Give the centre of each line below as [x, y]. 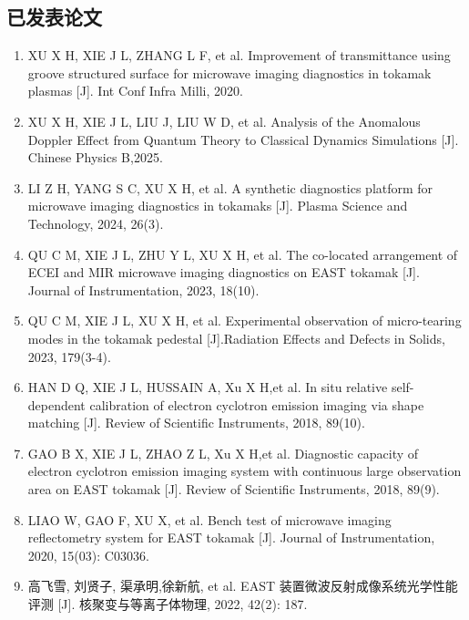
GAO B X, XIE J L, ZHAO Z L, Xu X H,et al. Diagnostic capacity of [223, 453]
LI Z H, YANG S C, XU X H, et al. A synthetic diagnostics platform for [230, 187]
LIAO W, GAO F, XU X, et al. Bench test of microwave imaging [209, 519]
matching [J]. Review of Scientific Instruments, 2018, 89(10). [196, 423]
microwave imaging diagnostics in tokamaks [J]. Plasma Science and [218, 206]
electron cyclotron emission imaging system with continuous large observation [245, 471]
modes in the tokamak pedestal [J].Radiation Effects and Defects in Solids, [236, 338]
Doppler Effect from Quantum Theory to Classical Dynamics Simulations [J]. [243, 139]
